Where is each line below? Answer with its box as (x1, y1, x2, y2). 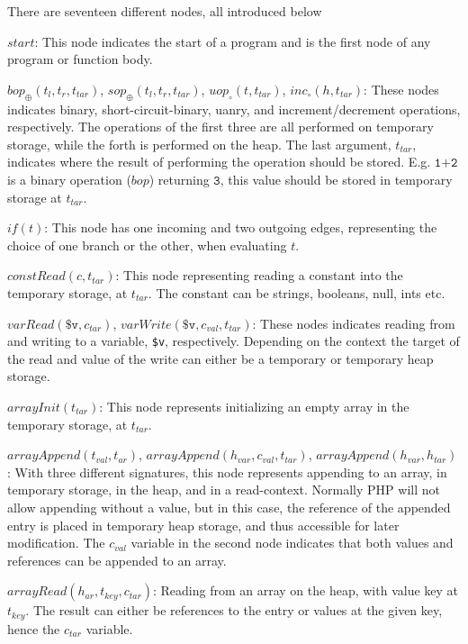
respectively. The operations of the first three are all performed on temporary (7, 117, 434, 136)
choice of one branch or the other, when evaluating (7, 235, 287, 254)
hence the (7, 619, 60, 638)
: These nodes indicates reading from (252, 313, 455, 332)
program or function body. (7, 50, 153, 68)
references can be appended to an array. (7, 550, 227, 569)
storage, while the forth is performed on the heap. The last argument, (7, 134, 391, 153)
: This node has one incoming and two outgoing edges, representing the (44, 218, 437, 237)
